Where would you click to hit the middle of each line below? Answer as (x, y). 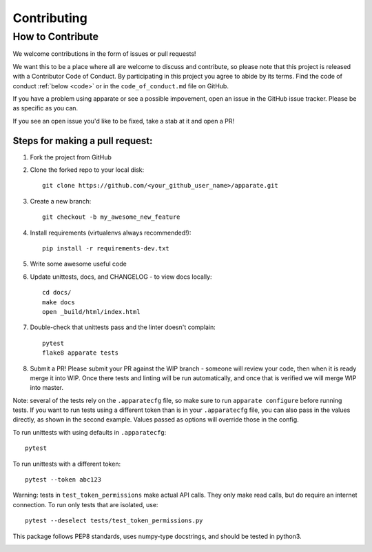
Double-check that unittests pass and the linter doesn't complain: (123, 327)
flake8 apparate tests (81, 353)
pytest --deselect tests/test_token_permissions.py (114, 521)
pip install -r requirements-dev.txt (106, 248)
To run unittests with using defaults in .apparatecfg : (90, 432)
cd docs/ (57, 293)
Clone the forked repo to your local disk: (87, 170)
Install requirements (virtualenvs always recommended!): (111, 233)
